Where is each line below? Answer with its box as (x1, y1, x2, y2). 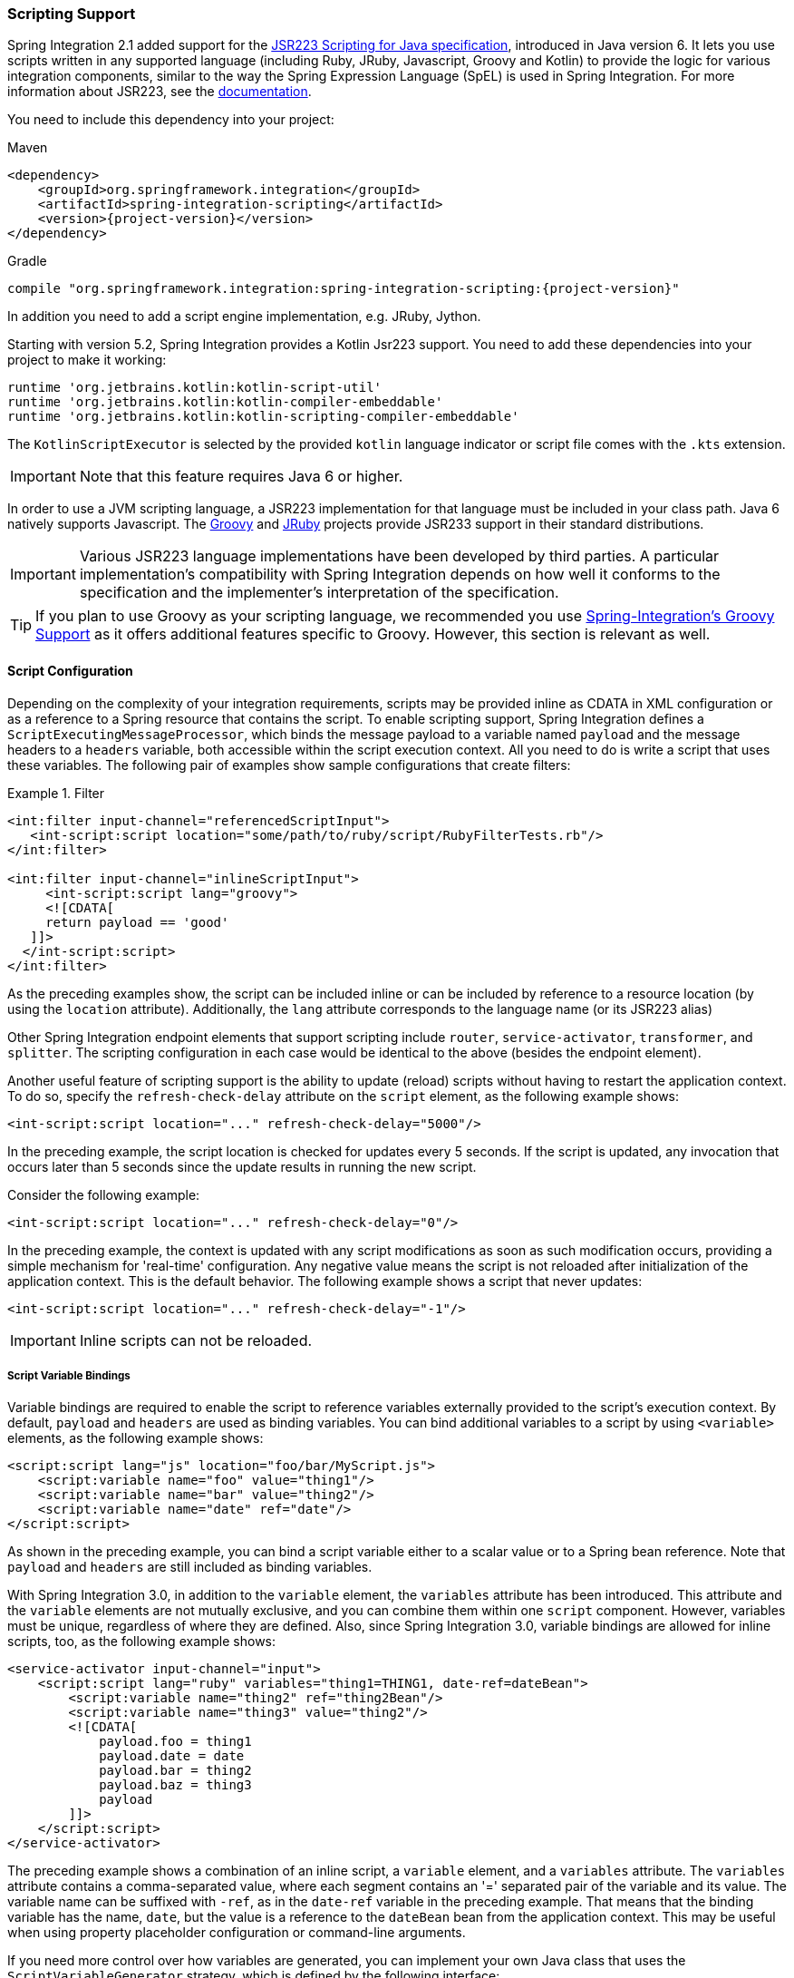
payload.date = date (99, 1749, 245, 1764)
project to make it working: (7, 352, 167, 368)
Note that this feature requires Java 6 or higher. (79, 467, 403, 486)
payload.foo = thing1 (99, 1734, 252, 1749)
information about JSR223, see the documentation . (7, 83, 312, 100)
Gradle (7, 253, 47, 269)
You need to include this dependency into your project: (7, 112, 334, 128)
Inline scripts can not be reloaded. (79, 1330, 313, 1350)
